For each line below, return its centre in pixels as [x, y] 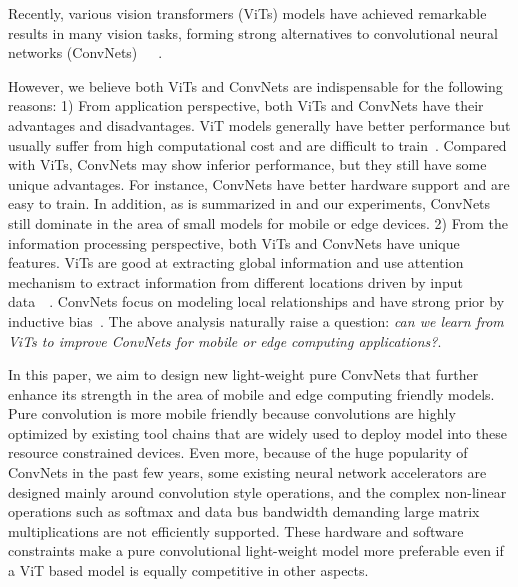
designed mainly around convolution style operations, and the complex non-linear [257, 491]
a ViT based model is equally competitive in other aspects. [188, 570]
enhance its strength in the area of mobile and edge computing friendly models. [251, 393]
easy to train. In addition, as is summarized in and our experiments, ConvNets [249, 203]
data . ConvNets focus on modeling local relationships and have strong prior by [256, 301]
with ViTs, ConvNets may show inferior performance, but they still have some [247, 164]
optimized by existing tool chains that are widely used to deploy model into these [257, 432]
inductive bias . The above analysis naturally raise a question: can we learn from [256, 320]
